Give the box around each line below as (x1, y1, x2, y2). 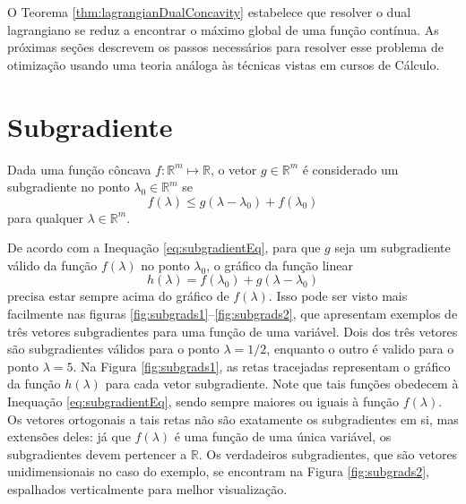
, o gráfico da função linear (206, 255, 354, 274)
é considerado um (302, 159, 399, 178)
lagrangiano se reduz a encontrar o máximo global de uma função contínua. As (7, 20, 439, 38)
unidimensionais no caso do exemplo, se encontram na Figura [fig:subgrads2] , (7, 462, 429, 481)
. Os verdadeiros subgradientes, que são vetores (198, 444, 458, 463)
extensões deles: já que (7, 427, 131, 446)
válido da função (7, 255, 98, 274)
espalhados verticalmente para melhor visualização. (7, 480, 288, 498)
